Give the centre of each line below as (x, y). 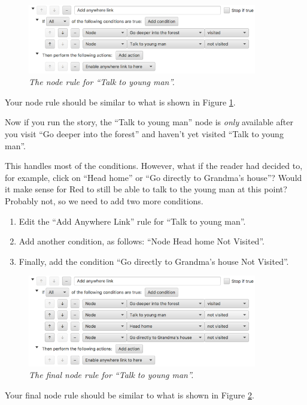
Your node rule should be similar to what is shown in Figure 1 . (120, 102)
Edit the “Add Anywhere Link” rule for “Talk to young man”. (132, 221)
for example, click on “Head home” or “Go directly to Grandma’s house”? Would (153, 177)
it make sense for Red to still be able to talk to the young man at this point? (146, 189)
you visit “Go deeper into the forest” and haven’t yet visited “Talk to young (144, 134)
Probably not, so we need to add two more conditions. (104, 200)
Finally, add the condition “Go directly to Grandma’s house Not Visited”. (154, 261)
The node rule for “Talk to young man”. (102, 82)
